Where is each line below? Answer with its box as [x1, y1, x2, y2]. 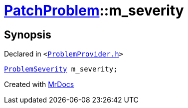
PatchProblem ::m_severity [4, 2, 184, 19]
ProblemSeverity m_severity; [4, 65, 118, 73]
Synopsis [4, 28, 51, 41]
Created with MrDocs [4, 80, 74, 89]
